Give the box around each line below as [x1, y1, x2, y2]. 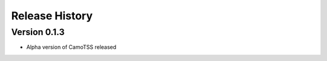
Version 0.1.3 [11, 27, 65, 37]
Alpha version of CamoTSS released [26, 43, 117, 51]
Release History [11, 9, 93, 22]
